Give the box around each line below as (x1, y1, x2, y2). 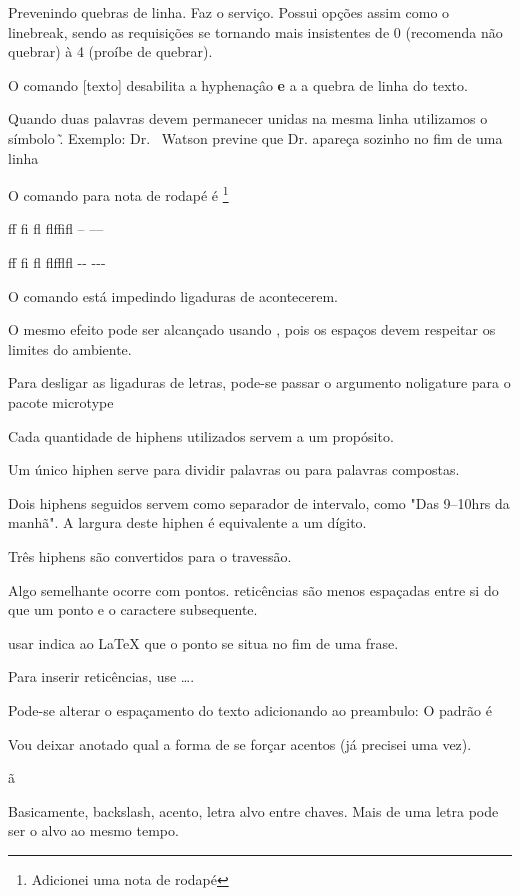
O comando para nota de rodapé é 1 (8, 182, 229, 205)
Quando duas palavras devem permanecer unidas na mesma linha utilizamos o (8, 108, 488, 129)
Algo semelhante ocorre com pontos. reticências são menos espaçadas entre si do (8, 579, 499, 600)
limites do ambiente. (8, 338, 132, 359)
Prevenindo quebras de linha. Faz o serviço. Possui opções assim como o (8, 2, 450, 22)
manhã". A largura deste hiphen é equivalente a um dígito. (8, 512, 367, 533)
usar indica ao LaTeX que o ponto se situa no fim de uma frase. (8, 632, 399, 653)
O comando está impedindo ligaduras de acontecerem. (8, 285, 338, 306)
